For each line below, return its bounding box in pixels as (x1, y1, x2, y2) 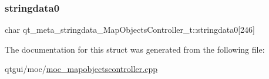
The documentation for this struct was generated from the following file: (5, 43, 265, 55)
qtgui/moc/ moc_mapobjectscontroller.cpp (5, 63, 157, 75)
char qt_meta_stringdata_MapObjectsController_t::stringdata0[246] (5, 23, 255, 36)
